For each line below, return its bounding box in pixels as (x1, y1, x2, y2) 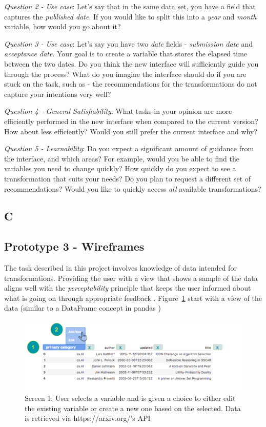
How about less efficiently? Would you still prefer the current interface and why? (4, 126, 257, 136)
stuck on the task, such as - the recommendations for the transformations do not (4, 78, 257, 89)
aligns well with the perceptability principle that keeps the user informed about (4, 282, 251, 293)
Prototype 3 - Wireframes (4, 238, 145, 254)
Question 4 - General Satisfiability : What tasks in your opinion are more (4, 106, 232, 116)
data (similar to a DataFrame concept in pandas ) (4, 302, 161, 313)
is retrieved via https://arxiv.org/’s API (25, 413, 151, 423)
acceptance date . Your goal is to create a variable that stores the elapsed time (4, 48, 248, 59)
